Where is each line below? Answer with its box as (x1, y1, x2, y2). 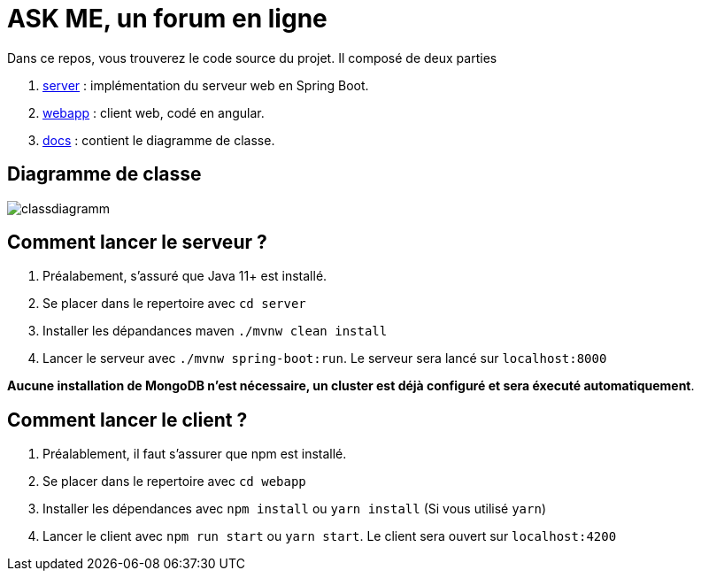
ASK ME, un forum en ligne (7, 4, 327, 34)
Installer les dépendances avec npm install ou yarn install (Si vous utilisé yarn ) (42, 501, 546, 517)
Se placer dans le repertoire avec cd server (42, 296, 306, 312)
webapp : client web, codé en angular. (42, 104, 265, 120)
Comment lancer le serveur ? (7, 231, 267, 254)
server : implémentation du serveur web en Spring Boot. (42, 77, 369, 93)
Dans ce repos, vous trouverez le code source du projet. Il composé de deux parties (7, 50, 497, 66)
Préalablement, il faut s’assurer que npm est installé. (42, 446, 347, 462)
